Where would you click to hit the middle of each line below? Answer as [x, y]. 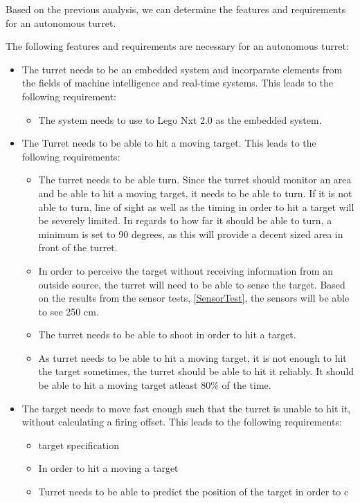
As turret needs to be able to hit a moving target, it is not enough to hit [192, 357]
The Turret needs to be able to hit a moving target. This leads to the [169, 143]
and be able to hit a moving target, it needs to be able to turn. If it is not [195, 193]
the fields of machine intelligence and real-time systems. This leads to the [178, 83]
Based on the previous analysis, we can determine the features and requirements [176, 9]
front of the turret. [78, 247]
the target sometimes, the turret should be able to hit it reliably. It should [196, 371]
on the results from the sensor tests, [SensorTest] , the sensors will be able [194, 298]
